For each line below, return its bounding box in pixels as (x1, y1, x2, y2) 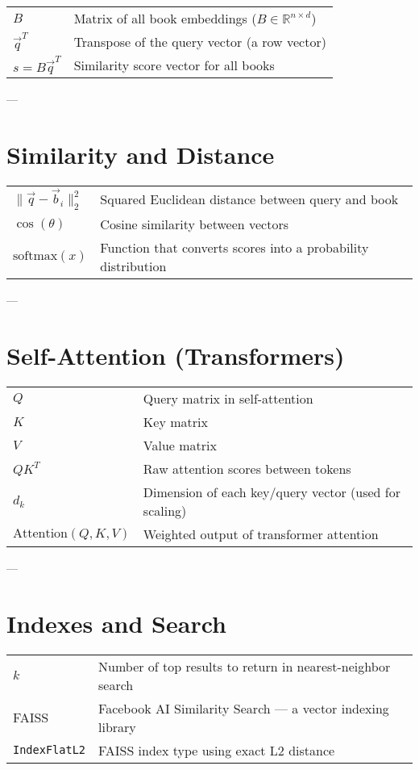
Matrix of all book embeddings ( (73, 9, 257, 27)
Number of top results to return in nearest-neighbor (98, 656, 391, 676)
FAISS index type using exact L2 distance (98, 740, 335, 760)
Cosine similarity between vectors (100, 215, 289, 234)
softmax (13, 249, 58, 263)
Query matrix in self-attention (143, 389, 313, 408)
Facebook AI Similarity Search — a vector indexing (98, 698, 389, 718)
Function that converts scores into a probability (100, 238, 369, 257)
